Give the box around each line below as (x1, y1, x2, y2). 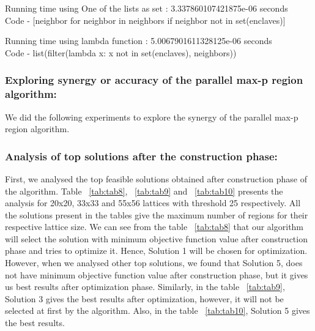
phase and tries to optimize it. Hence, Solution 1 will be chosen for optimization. (5, 244, 308, 257)
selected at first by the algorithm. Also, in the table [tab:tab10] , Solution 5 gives (5, 304, 310, 317)
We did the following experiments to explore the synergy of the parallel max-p (5, 110, 298, 123)
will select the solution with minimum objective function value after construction (5, 232, 308, 245)
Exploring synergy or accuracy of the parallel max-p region (5, 72, 303, 87)
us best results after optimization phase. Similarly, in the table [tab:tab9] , (5, 280, 285, 293)
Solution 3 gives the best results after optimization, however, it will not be (5, 292, 284, 305)
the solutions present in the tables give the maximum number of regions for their (5, 208, 308, 221)
